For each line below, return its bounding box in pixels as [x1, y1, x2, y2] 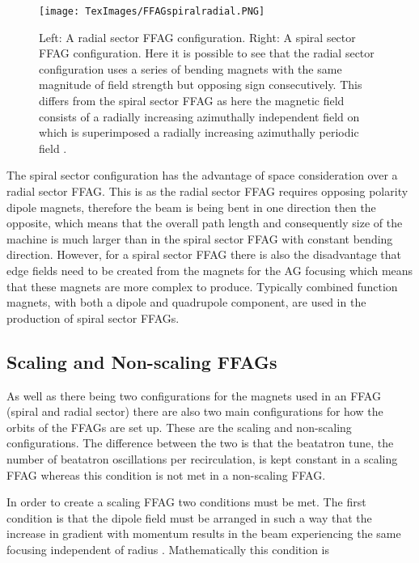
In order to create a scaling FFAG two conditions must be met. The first [6, 493, 366, 510]
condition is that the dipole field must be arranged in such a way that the [6, 509, 372, 526]
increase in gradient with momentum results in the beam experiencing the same [6, 525, 401, 542]
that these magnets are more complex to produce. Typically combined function [6, 277, 398, 294]
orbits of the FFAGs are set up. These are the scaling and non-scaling [6, 418, 352, 435]
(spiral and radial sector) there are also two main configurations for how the [6, 403, 383, 420]
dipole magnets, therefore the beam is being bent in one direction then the [6, 198, 376, 215]
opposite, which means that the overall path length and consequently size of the [6, 214, 403, 231]
